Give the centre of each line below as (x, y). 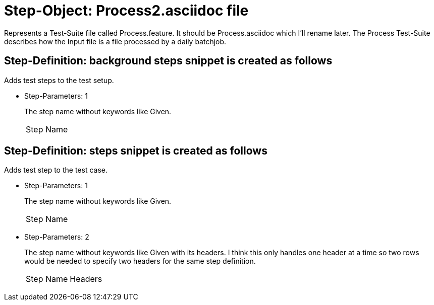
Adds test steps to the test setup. (59, 80)
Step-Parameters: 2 (57, 237)
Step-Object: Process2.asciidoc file (126, 11)
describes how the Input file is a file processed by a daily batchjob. (115, 41)
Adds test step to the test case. (56, 170)
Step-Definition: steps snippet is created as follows (136, 151)
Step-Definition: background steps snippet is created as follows (168, 61)
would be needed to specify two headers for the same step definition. (140, 261)
